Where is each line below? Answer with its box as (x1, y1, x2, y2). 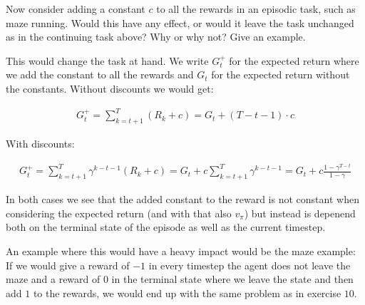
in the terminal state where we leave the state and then (111, 272, 354, 286)
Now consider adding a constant (6, 1, 145, 16)
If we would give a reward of (6, 257, 130, 272)
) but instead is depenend (244, 205, 356, 220)
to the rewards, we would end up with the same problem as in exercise (33, 285, 341, 300)
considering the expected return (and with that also (6, 205, 232, 220)
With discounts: (6, 135, 75, 150)
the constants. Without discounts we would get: (6, 81, 214, 95)
